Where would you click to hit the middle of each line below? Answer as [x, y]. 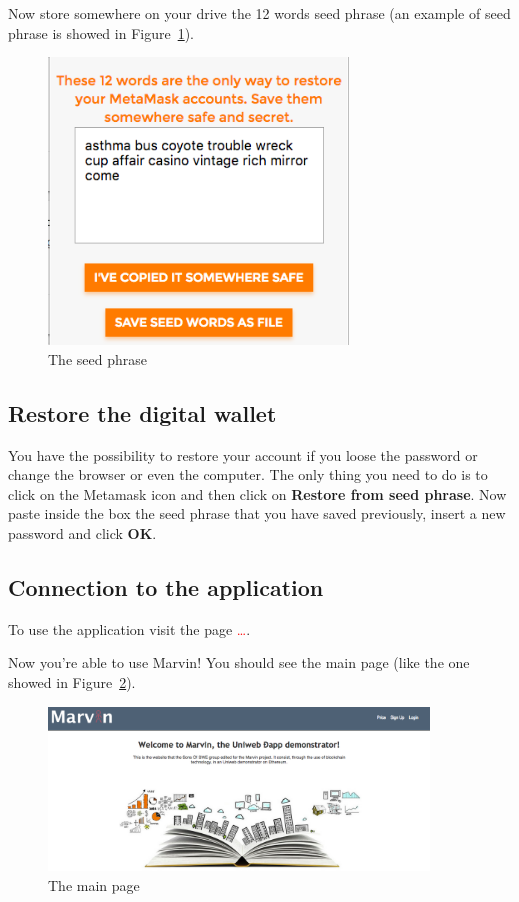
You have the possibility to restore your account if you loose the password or [243, 454]
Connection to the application [166, 586]
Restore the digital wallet [142, 412]
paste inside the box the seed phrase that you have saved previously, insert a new [257, 513]
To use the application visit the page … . [129, 628]
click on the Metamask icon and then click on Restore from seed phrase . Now [257, 493]
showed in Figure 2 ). [72, 681]
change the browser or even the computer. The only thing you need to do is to [248, 474]
